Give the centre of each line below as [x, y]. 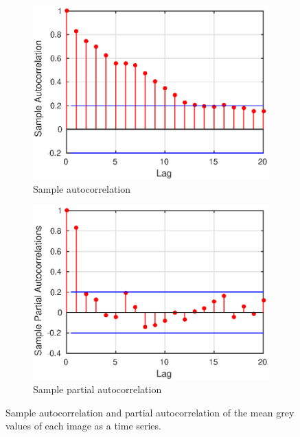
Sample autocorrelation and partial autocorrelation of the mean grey [150, 412]
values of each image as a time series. [83, 426]
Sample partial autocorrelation [97, 389]
